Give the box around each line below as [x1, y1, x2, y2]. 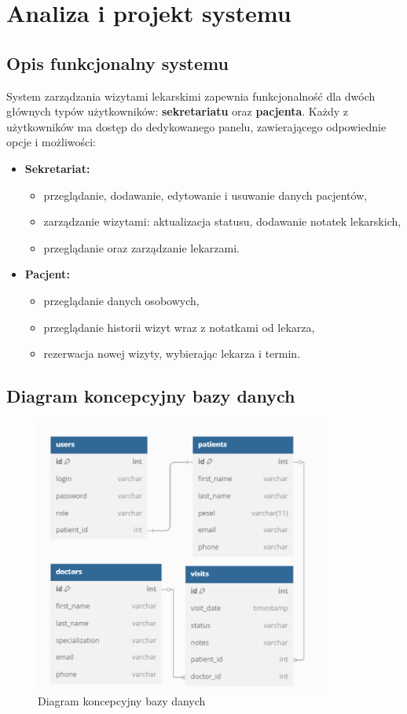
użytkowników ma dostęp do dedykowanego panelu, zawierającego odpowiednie [6, 118, 387, 134]
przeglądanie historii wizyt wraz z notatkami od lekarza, [43, 318, 315, 335]
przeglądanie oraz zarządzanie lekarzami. [43, 239, 240, 256]
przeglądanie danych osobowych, [43, 292, 200, 308]
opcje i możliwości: [6, 134, 97, 150]
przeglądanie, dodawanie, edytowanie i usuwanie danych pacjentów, [43, 186, 368, 203]
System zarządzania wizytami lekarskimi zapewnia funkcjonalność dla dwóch [6, 87, 376, 104]
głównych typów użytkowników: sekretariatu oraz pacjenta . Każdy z [6, 103, 349, 120]
